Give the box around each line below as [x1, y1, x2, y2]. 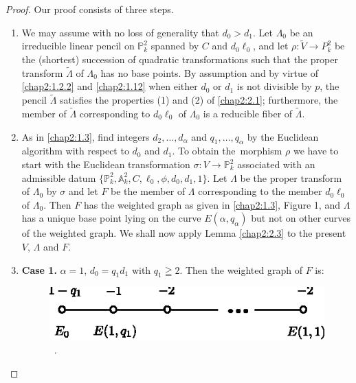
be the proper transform [240, 170, 342, 185]
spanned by [151, 38, 199, 53]
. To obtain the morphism [172, 143, 282, 158]
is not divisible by [236, 79, 312, 93]
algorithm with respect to [21, 143, 129, 158]
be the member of [111, 184, 186, 198]
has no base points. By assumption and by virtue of [100, 65, 318, 80]
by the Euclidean [247, 129, 319, 143]
